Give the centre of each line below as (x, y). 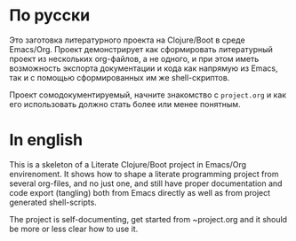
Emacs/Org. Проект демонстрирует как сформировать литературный (141, 49)
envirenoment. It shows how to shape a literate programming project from (144, 174)
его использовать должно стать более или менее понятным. (125, 104)
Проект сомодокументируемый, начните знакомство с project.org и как (148, 95)
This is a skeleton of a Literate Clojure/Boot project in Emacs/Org (128, 164)
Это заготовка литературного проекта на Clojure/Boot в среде (128, 40)
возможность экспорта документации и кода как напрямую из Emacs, (144, 68)
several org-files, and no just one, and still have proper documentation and (146, 183)
